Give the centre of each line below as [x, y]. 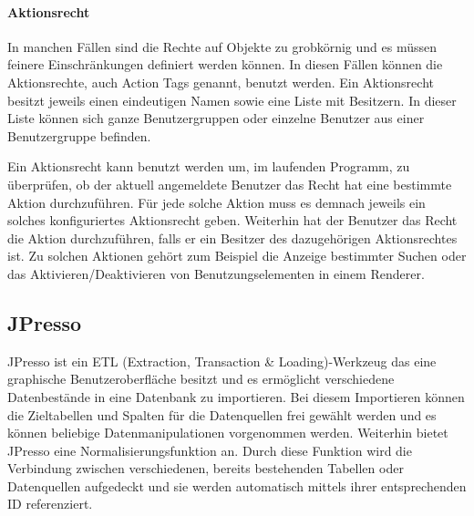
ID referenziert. [50, 504]
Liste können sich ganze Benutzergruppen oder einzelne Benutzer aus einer [216, 118]
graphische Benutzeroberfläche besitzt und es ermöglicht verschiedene [201, 379]
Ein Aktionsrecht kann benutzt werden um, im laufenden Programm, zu [209, 166]
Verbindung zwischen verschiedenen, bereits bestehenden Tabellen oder [206, 468]
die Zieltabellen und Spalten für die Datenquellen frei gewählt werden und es [222, 414]
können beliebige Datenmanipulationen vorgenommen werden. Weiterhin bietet [228, 433]
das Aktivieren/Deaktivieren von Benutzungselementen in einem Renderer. [216, 273]
